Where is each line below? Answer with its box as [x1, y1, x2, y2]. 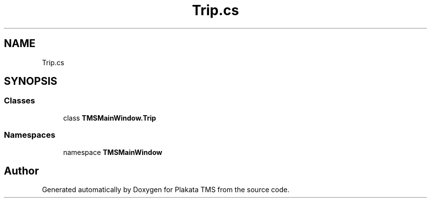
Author [4, 164, 39, 177]
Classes [4, 96, 35, 106]
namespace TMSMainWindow [63, 148, 162, 156]
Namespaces [4, 130, 56, 140]
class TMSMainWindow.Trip [63, 113, 156, 122]
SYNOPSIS [4, 75, 58, 88]
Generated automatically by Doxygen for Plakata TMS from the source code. [42, 185, 290, 194]
